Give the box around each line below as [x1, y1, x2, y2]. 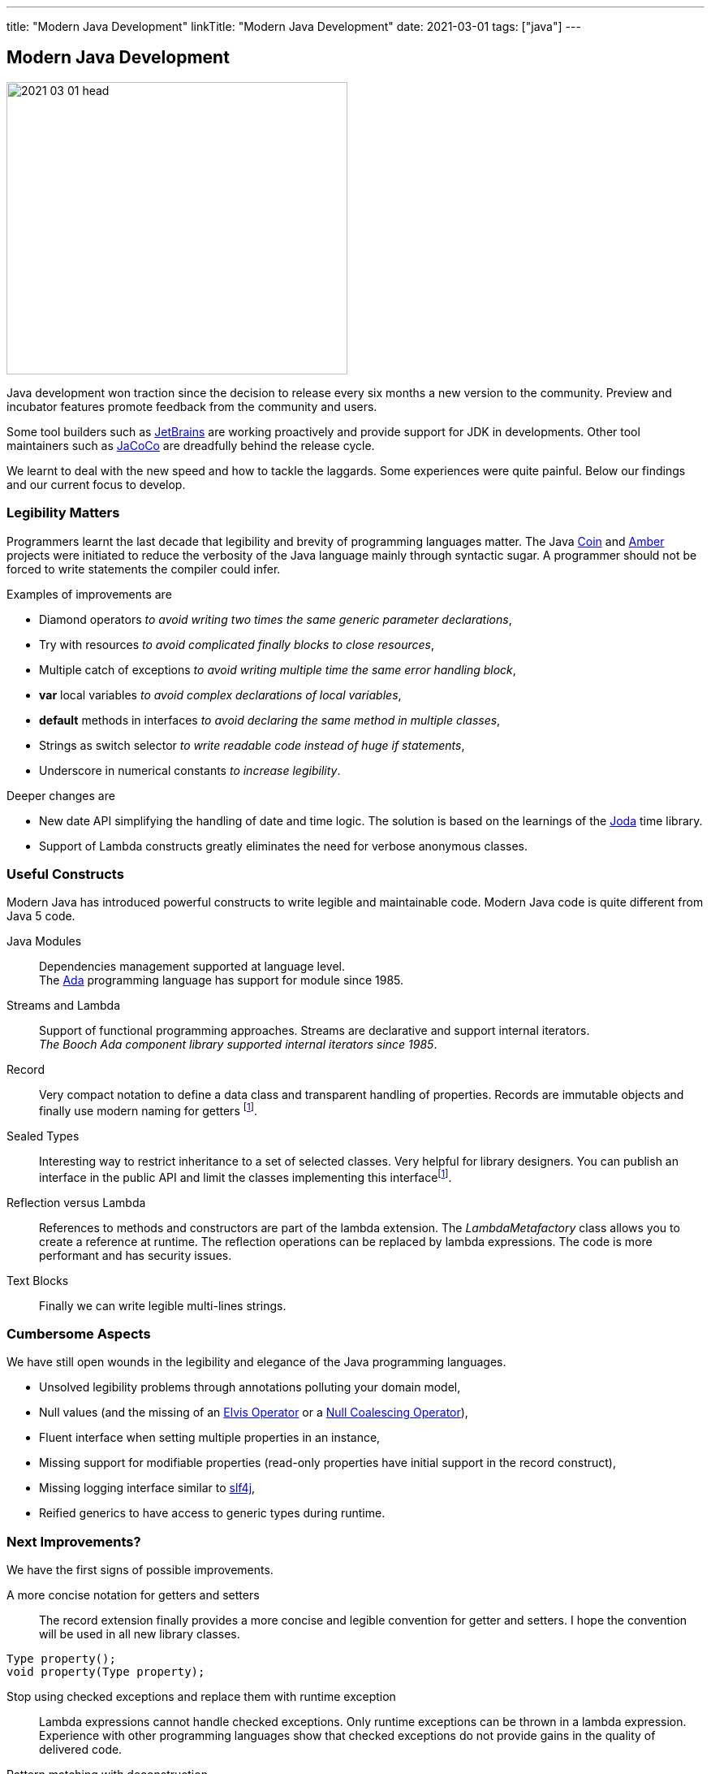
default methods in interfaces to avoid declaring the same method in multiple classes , [39, 712, 501, 727]
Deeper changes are [6, 788, 115, 803]
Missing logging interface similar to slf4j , [39, 1481, 256, 1495]
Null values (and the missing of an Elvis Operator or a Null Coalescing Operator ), [39, 1405, 468, 1420]
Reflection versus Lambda [6, 1195, 146, 1209]
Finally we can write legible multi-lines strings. [39, 1298, 287, 1313]
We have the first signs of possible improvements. [6, 1563, 274, 1577]
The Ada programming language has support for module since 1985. [39, 973, 404, 988]
